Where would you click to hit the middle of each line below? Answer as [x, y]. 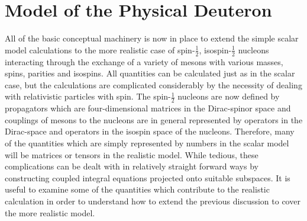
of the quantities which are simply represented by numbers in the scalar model [147, 142]
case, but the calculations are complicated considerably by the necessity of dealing [153, 84]
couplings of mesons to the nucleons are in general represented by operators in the [154, 119]
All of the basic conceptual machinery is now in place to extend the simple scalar [152, 38]
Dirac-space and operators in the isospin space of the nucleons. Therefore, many [150, 131]
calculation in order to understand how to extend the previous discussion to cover [153, 201]
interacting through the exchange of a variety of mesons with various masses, [144, 61]
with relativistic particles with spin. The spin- [88, 96]
